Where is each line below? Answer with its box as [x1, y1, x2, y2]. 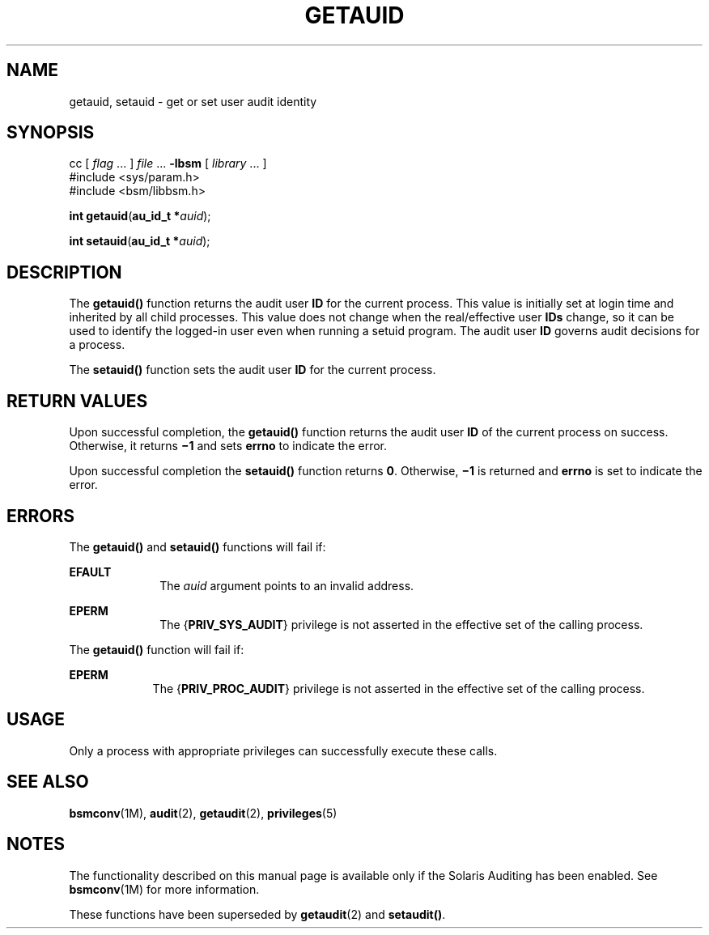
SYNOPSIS [6, 122, 95, 143]
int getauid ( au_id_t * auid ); [69, 209, 211, 223]
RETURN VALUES [6, 390, 148, 411]
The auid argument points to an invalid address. [159, 578, 414, 593]
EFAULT [69, 564, 112, 579]
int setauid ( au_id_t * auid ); [69, 234, 210, 249]
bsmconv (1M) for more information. [69, 882, 260, 896]
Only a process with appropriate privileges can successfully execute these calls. [69, 743, 498, 758]
